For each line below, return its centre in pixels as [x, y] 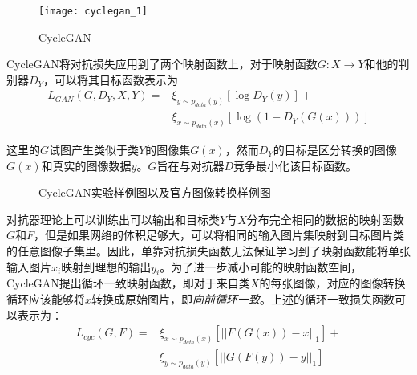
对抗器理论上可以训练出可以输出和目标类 [113, 219]
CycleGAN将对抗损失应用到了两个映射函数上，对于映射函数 [162, 64]
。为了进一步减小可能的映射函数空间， [261, 266]
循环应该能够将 [46, 298]
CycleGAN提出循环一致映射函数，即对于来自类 [128, 283]
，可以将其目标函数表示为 [111, 79]
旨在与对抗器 [190, 165]
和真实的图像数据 [86, 165]
